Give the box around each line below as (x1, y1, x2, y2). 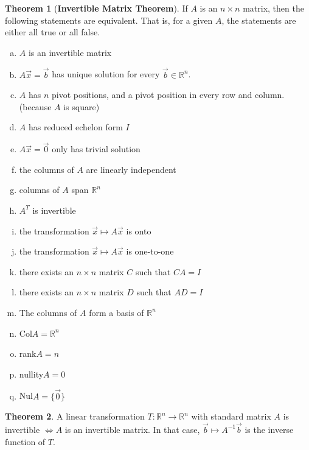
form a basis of (89, 306, 144, 318)
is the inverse (245, 423, 294, 435)
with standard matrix (191, 410, 271, 423)
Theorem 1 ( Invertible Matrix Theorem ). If (5, 2, 188, 14)
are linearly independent (86, 163, 176, 175)
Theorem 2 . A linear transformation (5, 410, 145, 423)
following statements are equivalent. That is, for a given (5, 13, 213, 26)
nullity (19, 367, 44, 380)
